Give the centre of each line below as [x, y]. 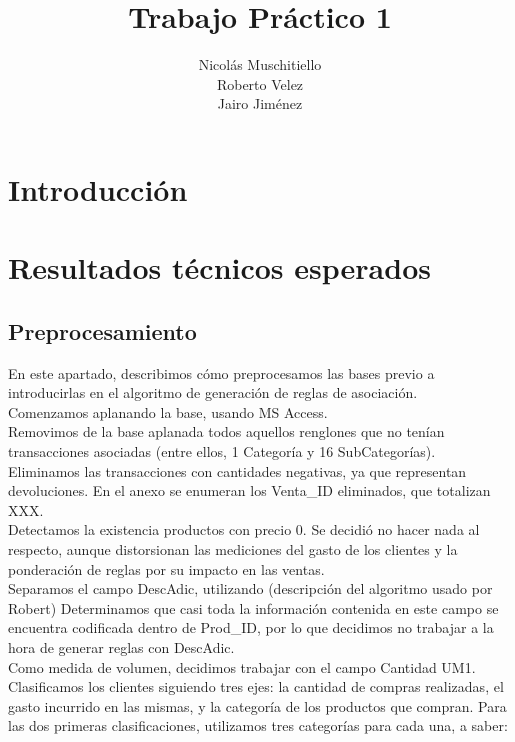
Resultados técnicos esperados [219, 267]
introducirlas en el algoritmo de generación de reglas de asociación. [213, 392]
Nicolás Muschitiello [260, 64]
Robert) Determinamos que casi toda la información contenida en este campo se [253, 607]
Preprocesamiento [102, 330]
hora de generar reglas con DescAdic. [121, 646]
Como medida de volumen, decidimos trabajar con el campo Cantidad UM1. [242, 666]
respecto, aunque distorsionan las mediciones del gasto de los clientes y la [233, 549]
